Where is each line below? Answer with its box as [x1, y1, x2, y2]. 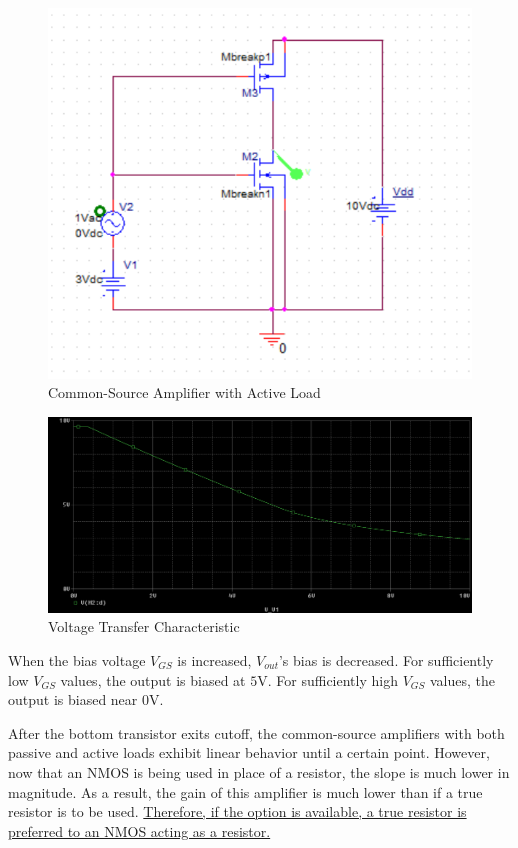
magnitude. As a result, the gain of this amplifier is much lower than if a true [8, 781, 483, 802]
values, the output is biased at [60, 669, 246, 690]
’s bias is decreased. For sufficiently [278, 649, 494, 670]
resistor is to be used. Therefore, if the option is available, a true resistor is [8, 801, 467, 822]
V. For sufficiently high [257, 669, 398, 690]
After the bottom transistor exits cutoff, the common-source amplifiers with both [8, 722, 505, 743]
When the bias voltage [8, 649, 146, 670]
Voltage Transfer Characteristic [48, 616, 240, 637]
